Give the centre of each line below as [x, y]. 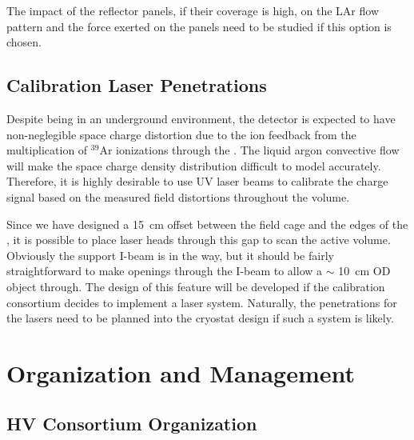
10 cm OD [364, 271]
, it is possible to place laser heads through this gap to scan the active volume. [199, 240]
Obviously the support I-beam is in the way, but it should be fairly [170, 255]
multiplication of [47, 150]
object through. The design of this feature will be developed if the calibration [196, 286]
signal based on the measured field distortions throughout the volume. [178, 196]
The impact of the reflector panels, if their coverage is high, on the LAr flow [193, 10]
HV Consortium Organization [132, 424]
